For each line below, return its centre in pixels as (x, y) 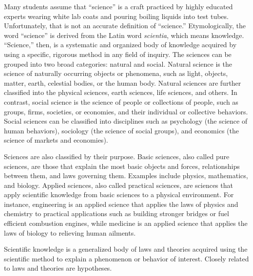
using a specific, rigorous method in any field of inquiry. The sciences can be (118, 54)
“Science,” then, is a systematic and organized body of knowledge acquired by (120, 45)
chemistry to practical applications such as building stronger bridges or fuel (117, 213)
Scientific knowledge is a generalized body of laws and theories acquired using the (126, 249)
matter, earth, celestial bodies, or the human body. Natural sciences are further (123, 83)
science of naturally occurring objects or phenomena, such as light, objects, (116, 73)
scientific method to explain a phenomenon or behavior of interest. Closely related (126, 258)
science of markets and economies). (56, 140)
